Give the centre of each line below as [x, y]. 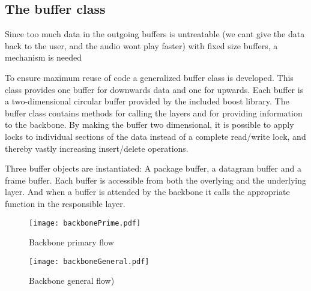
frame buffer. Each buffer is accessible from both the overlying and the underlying [155, 180]
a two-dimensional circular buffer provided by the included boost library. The [147, 101]
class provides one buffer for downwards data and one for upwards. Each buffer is [154, 89]
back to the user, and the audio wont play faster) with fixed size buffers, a [141, 45]
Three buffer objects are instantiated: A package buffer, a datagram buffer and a [153, 168]
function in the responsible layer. [65, 203]
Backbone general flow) [72, 280]
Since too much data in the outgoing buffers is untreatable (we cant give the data [155, 34]
